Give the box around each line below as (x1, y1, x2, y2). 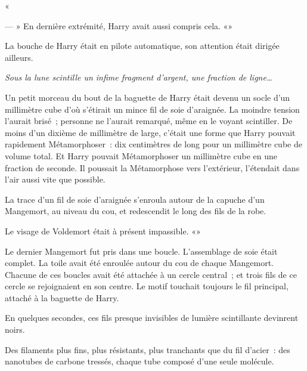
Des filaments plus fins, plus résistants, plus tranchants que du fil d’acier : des (5, 343, 290, 355)
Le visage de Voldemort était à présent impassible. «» (5, 224, 201, 237)
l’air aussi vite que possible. (5, 173, 106, 185)
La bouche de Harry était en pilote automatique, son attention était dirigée (5, 39, 280, 52)
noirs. (5, 323, 25, 336)
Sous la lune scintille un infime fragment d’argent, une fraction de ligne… (5, 71, 272, 84)
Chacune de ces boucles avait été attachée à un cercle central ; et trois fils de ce (5, 268, 297, 280)
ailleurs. (5, 51, 33, 63)
